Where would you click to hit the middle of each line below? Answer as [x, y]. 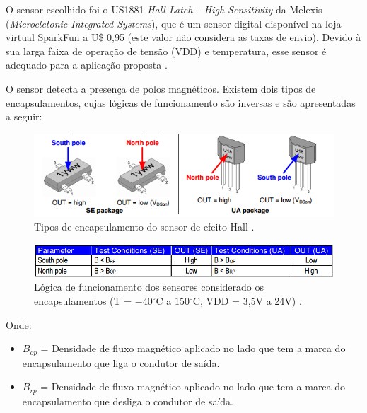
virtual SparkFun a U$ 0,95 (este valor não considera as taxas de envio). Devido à [183, 37]
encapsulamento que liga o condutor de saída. [121, 362]
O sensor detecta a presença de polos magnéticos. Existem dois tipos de [161, 88]
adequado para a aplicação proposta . [87, 65]
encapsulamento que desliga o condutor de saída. [128, 401]
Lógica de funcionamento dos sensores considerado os [149, 287]
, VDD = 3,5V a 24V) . [251, 301]
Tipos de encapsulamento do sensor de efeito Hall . [144, 227]
